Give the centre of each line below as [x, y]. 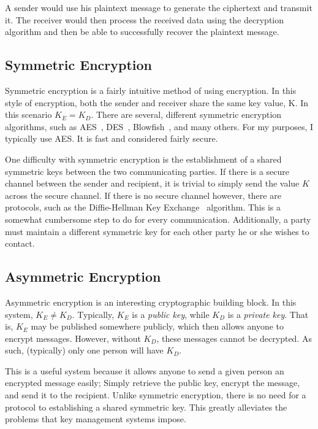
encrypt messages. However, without [73, 338]
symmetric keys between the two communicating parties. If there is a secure [147, 171]
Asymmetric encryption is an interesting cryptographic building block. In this [151, 302]
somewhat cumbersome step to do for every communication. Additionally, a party [158, 219]
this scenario [28, 114]
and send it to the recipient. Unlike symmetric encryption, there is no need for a [156, 395]
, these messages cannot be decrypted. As [234, 338]
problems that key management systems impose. [96, 419]
